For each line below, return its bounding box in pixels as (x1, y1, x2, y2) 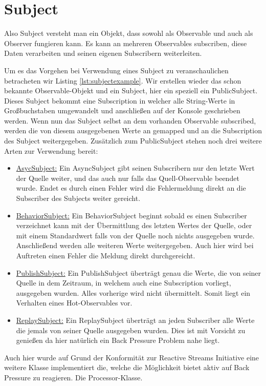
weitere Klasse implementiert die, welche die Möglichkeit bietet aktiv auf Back (4, 362, 250, 373)
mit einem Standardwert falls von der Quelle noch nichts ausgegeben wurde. (16, 230, 255, 240)
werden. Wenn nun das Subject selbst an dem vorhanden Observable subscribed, (4, 115, 256, 126)
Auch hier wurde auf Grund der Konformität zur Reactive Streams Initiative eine (4, 352, 259, 362)
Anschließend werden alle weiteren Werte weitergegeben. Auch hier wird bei (16, 240, 254, 251)
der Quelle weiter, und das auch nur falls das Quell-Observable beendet (16, 172, 239, 183)
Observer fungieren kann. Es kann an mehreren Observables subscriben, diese (4, 37, 247, 48)
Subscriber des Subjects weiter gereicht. (16, 193, 141, 204)
